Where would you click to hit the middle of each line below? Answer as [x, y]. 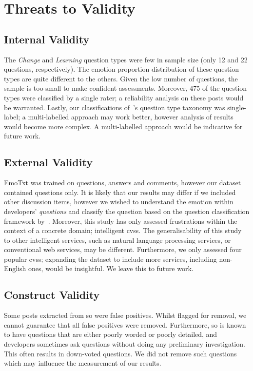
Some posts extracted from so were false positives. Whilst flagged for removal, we [125, 315]
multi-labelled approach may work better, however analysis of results [131, 117]
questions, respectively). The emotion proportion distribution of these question [122, 69]
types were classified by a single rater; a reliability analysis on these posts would [124, 97]
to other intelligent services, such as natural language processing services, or [117, 240]
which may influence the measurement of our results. [83, 363]
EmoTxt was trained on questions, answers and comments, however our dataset [123, 183]
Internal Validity [47, 39]
